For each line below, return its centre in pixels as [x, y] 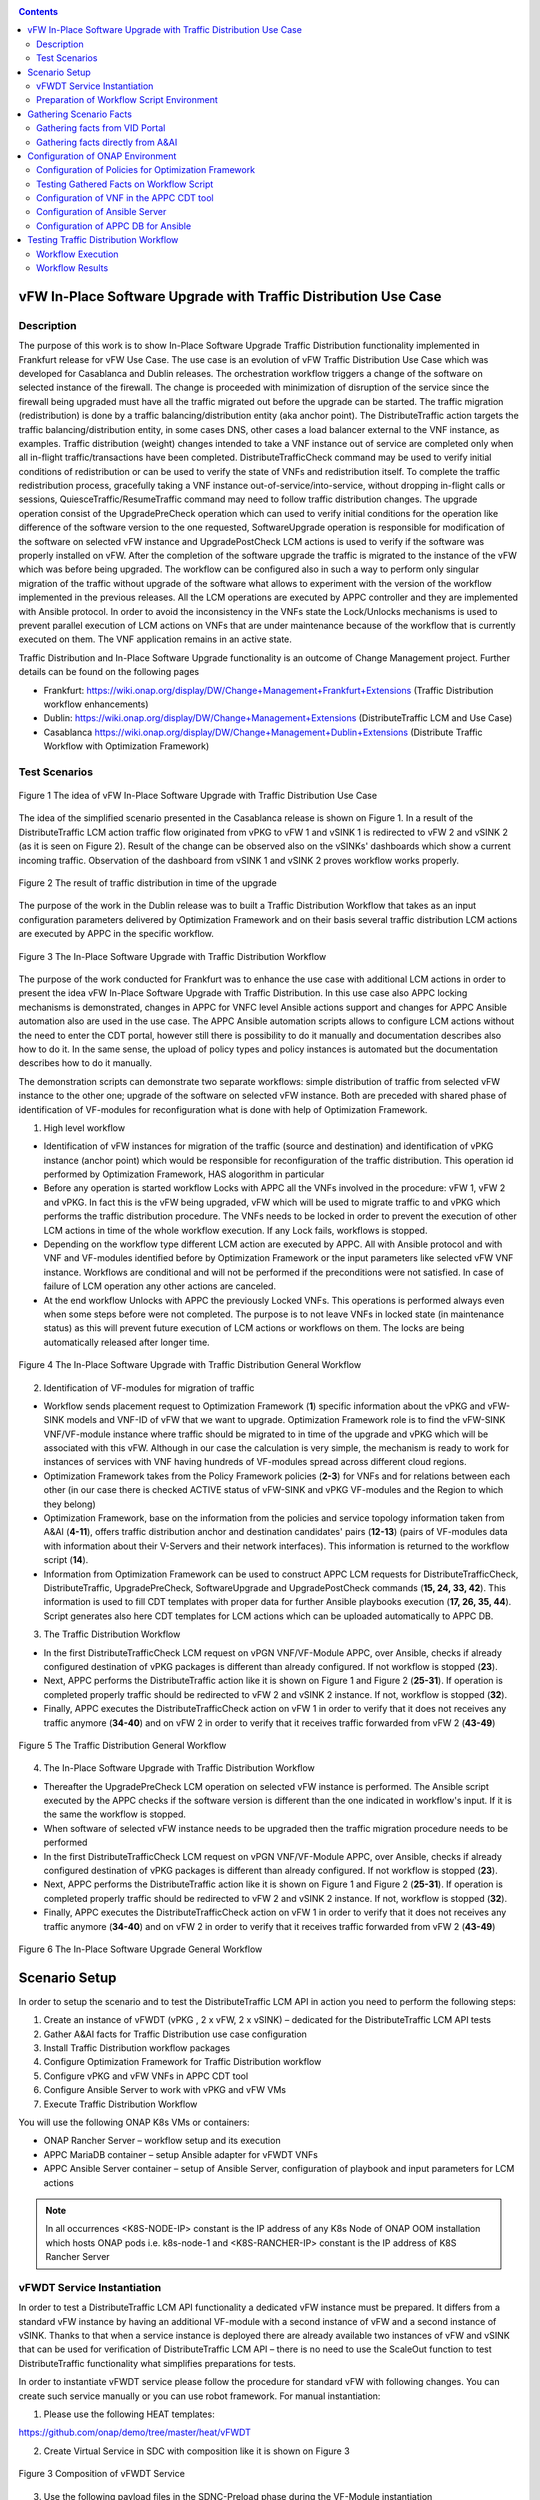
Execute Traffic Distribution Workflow [120, 2104]
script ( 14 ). [66, 1560]
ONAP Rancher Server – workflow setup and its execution [162, 2141]
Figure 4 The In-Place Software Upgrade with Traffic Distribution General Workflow [190, 1365]
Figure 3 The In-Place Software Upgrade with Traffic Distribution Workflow [172, 956]
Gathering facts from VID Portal [101, 128]
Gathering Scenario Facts [79, 114]
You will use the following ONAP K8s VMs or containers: [134, 2122]
